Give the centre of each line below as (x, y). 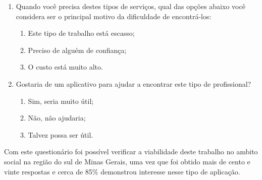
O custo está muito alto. (65, 67)
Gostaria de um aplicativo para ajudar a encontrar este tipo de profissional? (134, 83)
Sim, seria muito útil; (61, 101)
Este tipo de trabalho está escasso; (81, 33)
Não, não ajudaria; (57, 118)
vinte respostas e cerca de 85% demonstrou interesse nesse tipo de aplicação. (122, 171)
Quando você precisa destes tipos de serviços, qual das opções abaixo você (130, 6)
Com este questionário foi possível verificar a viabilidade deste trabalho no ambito (131, 152)
